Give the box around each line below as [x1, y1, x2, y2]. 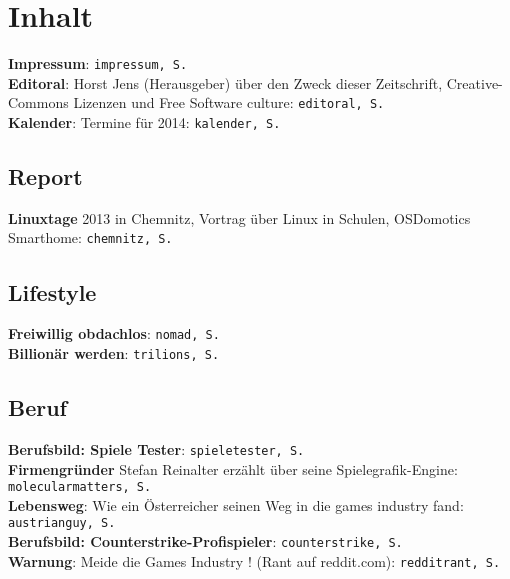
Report [8, 161, 83, 192]
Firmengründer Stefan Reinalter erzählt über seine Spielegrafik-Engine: [8, 458, 458, 479]
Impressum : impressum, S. [8, 53, 188, 74]
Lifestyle [8, 276, 97, 307]
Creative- [446, 72, 503, 93]
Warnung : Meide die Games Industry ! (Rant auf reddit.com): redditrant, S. [8, 550, 501, 571]
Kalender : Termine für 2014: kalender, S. [8, 112, 281, 133]
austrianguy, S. [8, 516, 116, 531]
